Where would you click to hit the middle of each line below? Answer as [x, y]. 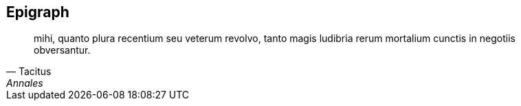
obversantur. [62, 50]
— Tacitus [29, 72]
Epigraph [38, 12]
